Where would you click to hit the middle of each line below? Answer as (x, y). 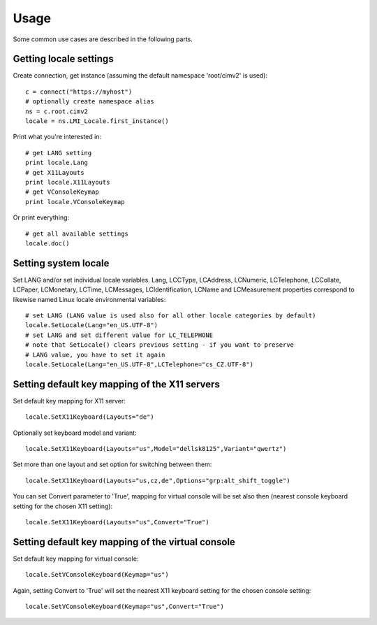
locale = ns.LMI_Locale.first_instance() (97, 121)
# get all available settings (77, 234)
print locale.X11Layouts (68, 182)
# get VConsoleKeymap (62, 192)
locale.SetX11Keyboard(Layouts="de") (90, 417)
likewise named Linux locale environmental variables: (89, 299)
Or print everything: (41, 217)
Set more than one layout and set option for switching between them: (112, 464)
